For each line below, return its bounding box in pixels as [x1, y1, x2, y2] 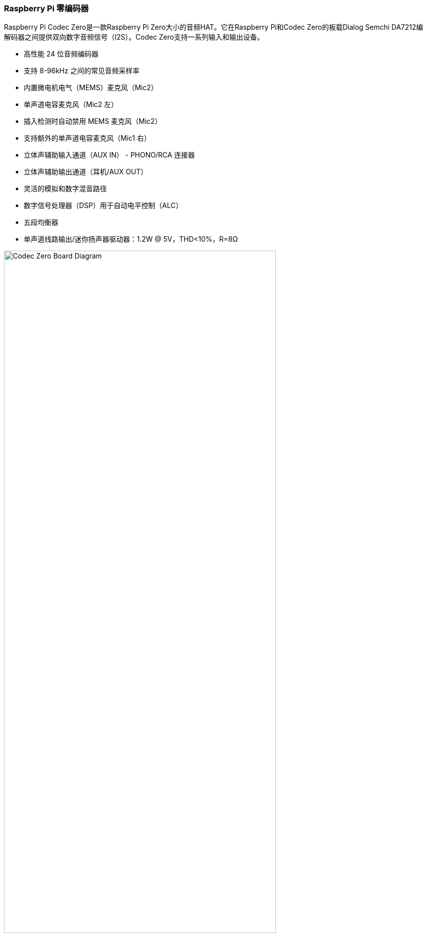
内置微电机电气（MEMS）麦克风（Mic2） [24, 83, 158, 92]
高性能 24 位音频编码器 [24, 50, 99, 58]
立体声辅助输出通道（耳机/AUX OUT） [24, 167, 148, 176]
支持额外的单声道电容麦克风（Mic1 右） [24, 134, 151, 143]
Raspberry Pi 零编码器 [4, 3, 89, 13]
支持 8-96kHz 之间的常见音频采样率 [24, 66, 140, 75]
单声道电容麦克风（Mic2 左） [24, 100, 118, 109]
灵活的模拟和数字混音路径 [24, 184, 107, 193]
